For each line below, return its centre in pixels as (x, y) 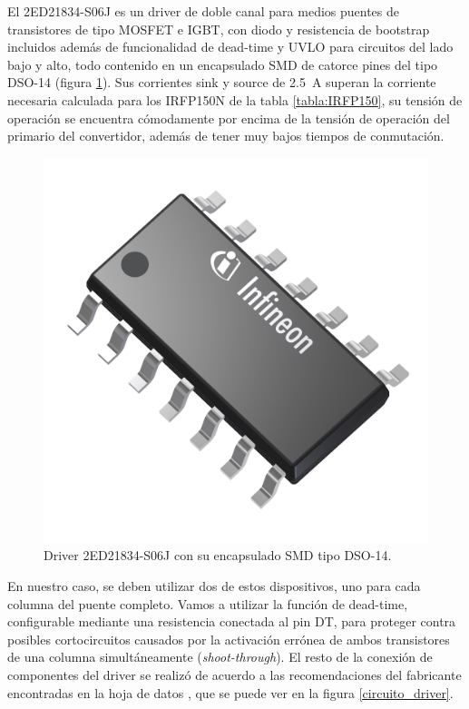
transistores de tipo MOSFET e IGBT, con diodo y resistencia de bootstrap (219, 29)
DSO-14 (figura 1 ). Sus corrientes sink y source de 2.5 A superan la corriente (222, 82)
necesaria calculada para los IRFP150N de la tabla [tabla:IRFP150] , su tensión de (235, 99)
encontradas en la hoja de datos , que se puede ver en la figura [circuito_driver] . (230, 692)
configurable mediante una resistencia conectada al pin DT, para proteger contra (232, 621)
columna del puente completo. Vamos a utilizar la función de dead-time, (208, 603)
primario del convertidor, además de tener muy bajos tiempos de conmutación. (226, 136)
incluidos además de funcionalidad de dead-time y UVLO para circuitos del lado (230, 47)
